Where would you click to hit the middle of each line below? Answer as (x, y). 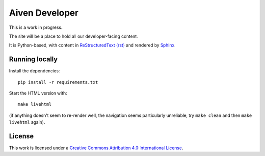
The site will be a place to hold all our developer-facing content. (74, 36)
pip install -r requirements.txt (58, 82)
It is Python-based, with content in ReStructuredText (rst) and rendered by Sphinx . (93, 45)
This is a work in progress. (36, 27)
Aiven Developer (44, 13)
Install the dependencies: (35, 71)
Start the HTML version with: (38, 93)
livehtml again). (27, 122)
